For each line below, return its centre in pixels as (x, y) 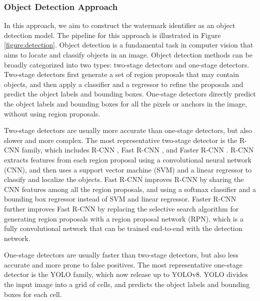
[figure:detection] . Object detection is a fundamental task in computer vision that (129, 45)
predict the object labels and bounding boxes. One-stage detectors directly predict (130, 94)
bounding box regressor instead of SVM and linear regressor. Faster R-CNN (120, 199)
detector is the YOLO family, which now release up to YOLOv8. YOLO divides (126, 274)
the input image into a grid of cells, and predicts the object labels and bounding (127, 284)
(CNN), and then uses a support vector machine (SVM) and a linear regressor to (128, 169)
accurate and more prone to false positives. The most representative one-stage (123, 264)
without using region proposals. (52, 113)
